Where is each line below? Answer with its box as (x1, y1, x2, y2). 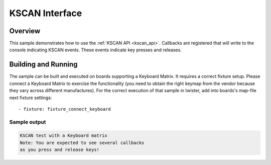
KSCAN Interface (9, 8, 82, 19)
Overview (9, 27, 41, 35)
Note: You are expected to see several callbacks (20, 140, 145, 145)
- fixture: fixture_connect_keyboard (18, 106, 111, 112)
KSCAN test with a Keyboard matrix (20, 133, 107, 138)
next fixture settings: (9, 95, 52, 101)
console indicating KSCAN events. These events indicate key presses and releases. (9, 47, 182, 53)
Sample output (9, 118, 46, 125)
